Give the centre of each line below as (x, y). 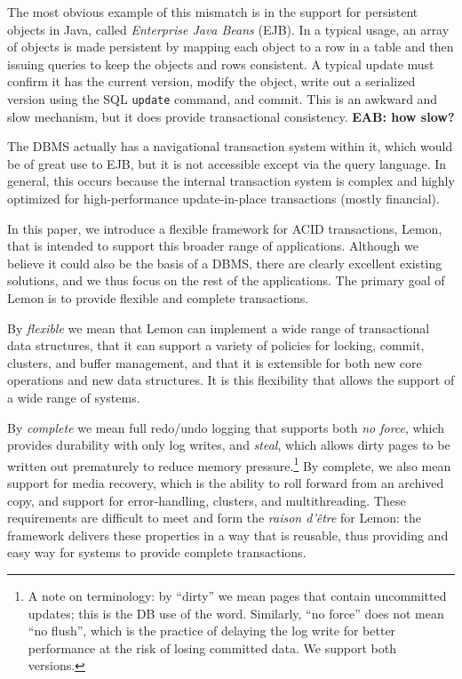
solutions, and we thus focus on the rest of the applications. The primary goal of (226, 280)
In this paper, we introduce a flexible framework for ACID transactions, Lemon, (225, 228)
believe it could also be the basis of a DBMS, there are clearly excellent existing (225, 263)
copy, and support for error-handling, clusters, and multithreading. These (207, 500)
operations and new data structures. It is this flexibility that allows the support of (231, 380)
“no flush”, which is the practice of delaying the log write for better (212, 631)
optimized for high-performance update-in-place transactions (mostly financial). (223, 198)
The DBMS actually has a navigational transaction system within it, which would (230, 146)
